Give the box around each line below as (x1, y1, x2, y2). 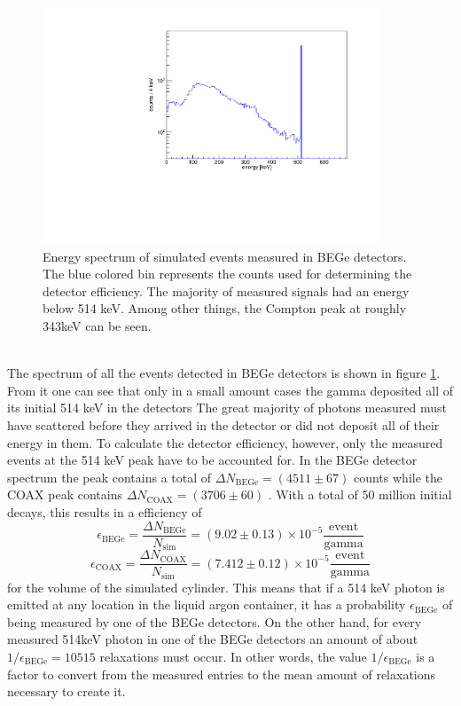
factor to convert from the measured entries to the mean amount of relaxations (7, 664, 436, 683)
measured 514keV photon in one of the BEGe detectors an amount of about (7, 630, 418, 648)
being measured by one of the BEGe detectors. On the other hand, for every (7, 612, 422, 631)
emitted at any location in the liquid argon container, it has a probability (7, 595, 406, 614)
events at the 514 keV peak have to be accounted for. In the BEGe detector (7, 451, 418, 469)
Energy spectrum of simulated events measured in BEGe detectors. (43, 247, 407, 265)
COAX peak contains (7, 485, 122, 504)
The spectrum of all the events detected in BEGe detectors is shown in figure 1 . (7, 364, 441, 382)
